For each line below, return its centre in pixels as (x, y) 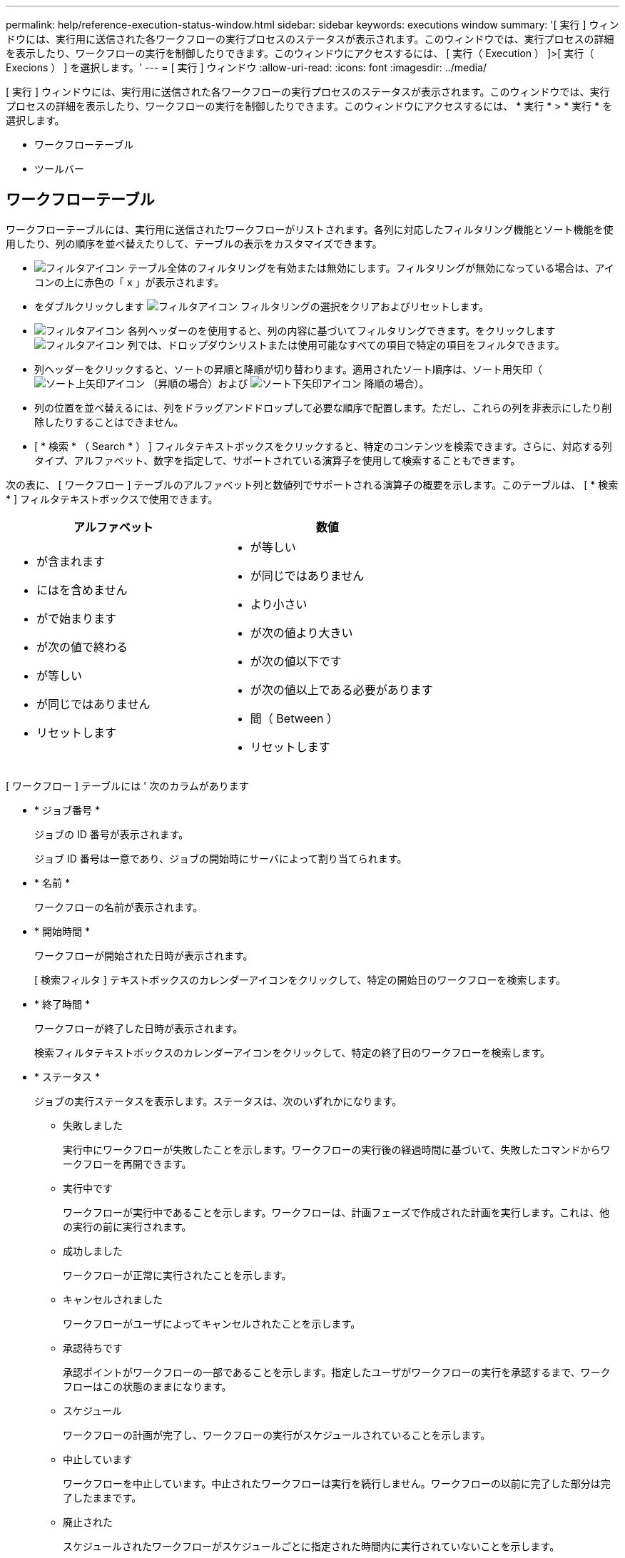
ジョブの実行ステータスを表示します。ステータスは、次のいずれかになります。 (218, 1101)
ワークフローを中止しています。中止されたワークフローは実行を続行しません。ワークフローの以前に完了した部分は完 (337, 1483)
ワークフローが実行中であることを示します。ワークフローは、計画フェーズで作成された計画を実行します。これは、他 (336, 1212)
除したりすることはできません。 (109, 422)
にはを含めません (82, 590)
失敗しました (93, 1125)
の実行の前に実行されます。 (127, 1226)
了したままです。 (102, 1497)
